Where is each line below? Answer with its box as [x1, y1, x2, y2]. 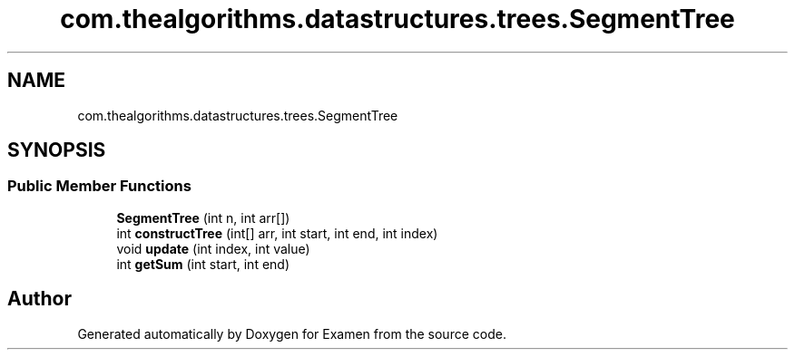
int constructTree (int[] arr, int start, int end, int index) [116, 225, 438, 241]
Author [7, 287, 72, 311]
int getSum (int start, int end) [116, 256, 290, 272]
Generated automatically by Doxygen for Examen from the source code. [77, 325, 506, 342]
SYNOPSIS [7, 139, 106, 162]
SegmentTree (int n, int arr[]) [116, 209, 290, 226]
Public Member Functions [7, 177, 191, 196]
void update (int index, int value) [116, 240, 310, 256]
